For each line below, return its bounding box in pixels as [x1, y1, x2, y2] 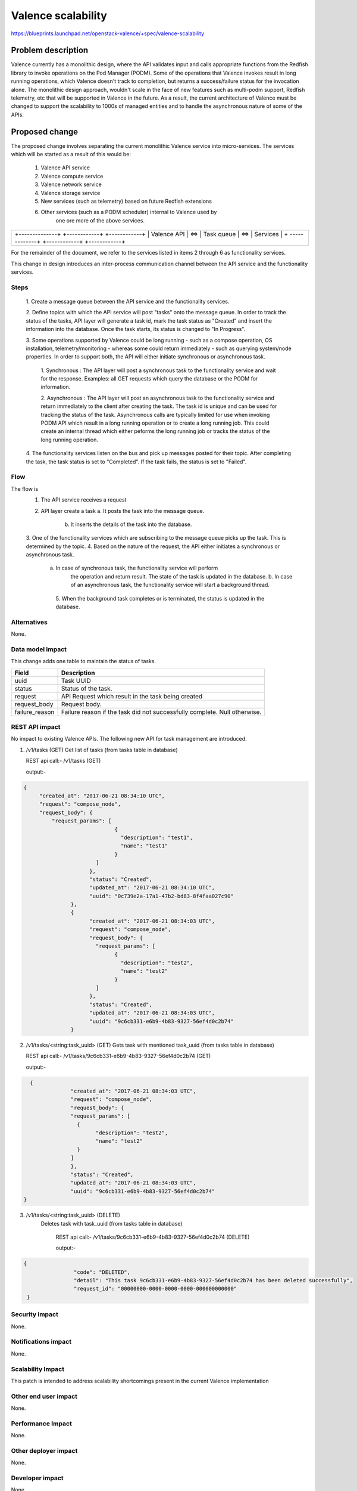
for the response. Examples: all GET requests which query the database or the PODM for [40, 375, 258, 382]
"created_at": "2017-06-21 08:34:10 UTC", [39, 793, 165, 799]
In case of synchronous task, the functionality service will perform [55, 564, 218, 572]
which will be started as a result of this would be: [11, 151, 131, 158]
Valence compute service [40, 172, 104, 180]
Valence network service [40, 181, 102, 188]
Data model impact [11, 645, 67, 653]
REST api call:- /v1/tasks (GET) [26, 757, 101, 765]
